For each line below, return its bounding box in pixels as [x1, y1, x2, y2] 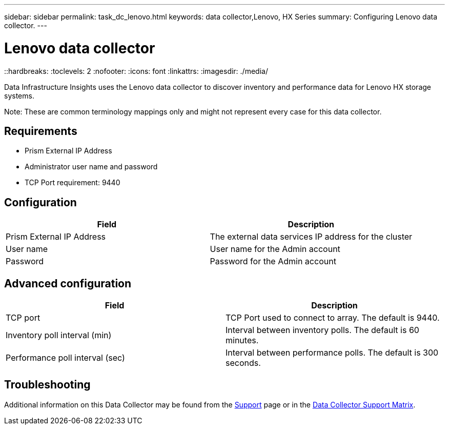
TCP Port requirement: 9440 [25, 178, 120, 187]
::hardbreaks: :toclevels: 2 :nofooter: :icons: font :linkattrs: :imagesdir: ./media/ [4, 66, 268, 75]
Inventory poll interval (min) [6, 330, 112, 341]
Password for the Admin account [210, 256, 336, 267]
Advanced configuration [4, 277, 132, 290]
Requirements [4, 124, 77, 138]
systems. [4, 91, 34, 100]
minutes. [226, 335, 259, 346]
